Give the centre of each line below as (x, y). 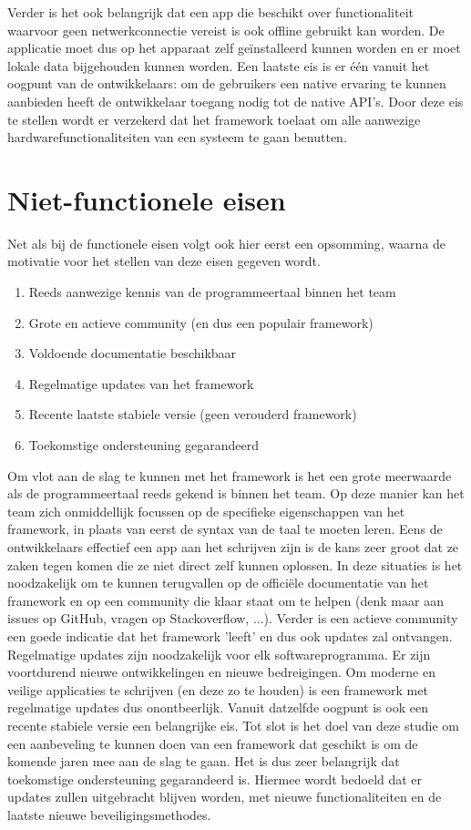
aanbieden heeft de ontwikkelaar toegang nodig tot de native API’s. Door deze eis (235, 101)
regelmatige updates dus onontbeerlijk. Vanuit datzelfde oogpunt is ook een (218, 707)
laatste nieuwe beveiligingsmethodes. (109, 814)
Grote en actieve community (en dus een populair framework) (201, 322)
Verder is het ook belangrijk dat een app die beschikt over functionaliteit (211, 12)
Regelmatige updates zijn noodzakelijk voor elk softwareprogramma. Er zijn (219, 654)
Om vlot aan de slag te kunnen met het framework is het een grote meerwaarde (230, 475)
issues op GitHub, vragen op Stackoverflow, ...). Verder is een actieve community (233, 618)
